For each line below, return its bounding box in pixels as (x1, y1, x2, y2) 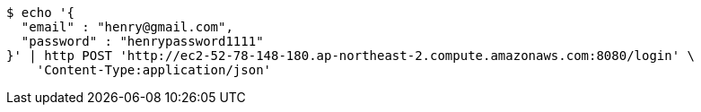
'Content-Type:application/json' (36, 63, 272, 77)
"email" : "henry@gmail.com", (21, 20, 233, 34)
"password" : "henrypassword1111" (21, 34, 264, 48)
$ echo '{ (6, 5, 74, 20)
